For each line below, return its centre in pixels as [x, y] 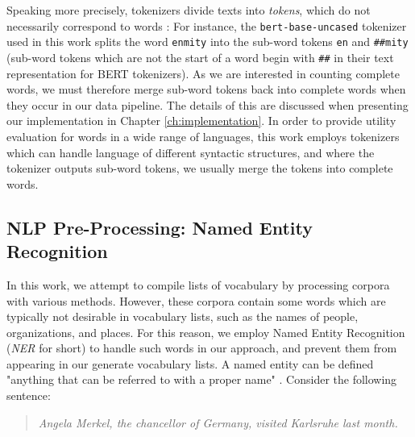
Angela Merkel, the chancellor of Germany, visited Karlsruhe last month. [218, 422]
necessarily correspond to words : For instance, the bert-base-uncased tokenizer [207, 25]
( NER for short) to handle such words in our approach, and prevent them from [202, 348]
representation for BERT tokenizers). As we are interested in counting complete [203, 73]
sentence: [29, 395]
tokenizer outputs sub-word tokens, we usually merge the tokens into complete [200, 168]
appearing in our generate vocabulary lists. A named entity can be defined [190, 363]
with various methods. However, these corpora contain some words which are [196, 300]
